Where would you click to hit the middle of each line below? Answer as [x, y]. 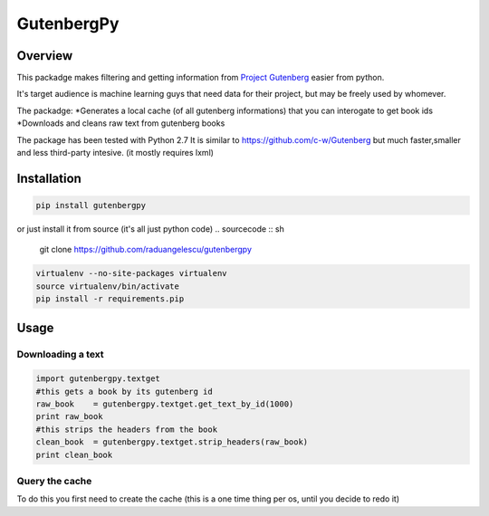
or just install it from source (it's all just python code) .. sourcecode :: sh [150, 229]
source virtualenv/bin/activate [108, 286]
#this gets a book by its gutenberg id [124, 391]
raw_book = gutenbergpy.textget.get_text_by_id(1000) [165, 404]
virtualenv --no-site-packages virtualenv [131, 273]
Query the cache [54, 482]
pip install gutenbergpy [91, 205]
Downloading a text [60, 354]
